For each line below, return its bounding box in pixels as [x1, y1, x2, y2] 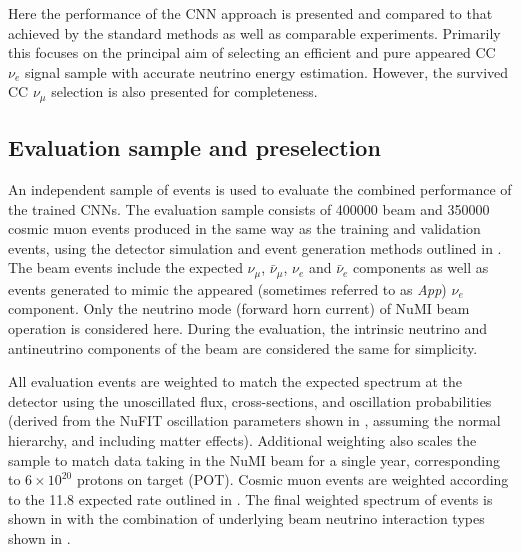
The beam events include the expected [8, 257, 243, 278]
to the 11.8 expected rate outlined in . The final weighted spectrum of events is [8, 488, 493, 509]
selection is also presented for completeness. [51, 81, 318, 102]
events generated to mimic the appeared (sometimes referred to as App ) [8, 278, 447, 299]
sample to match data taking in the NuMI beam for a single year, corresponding [8, 449, 500, 470]
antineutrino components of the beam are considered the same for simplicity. [8, 337, 478, 358]
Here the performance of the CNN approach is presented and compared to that [8, 3, 493, 23]
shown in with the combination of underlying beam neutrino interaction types [8, 508, 485, 529]
